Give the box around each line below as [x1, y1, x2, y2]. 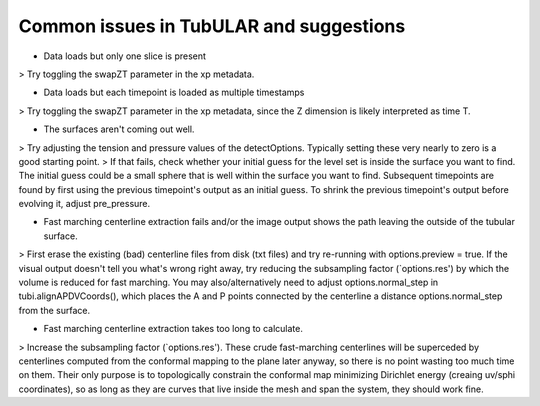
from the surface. [18, 304, 90, 316]
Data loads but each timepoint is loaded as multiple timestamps [43, 86, 305, 99]
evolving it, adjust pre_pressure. [18, 198, 151, 210]
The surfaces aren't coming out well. [43, 123, 195, 135]
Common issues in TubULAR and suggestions [18, 15, 406, 37]
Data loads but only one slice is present [43, 50, 207, 62]
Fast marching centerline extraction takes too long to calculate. [43, 323, 304, 335]
